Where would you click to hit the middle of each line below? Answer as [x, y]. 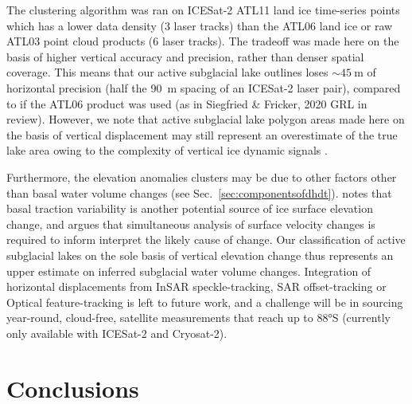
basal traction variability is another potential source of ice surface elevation [190, 208]
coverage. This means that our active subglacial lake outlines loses [167, 72]
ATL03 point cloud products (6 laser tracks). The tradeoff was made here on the [203, 41]
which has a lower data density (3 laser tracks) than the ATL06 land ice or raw [200, 25]
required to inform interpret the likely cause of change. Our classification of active [206, 239]
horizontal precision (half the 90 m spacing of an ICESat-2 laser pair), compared [204, 87]
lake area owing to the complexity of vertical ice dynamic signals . [167, 150]
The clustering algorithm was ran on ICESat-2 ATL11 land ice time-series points [203, 10]
